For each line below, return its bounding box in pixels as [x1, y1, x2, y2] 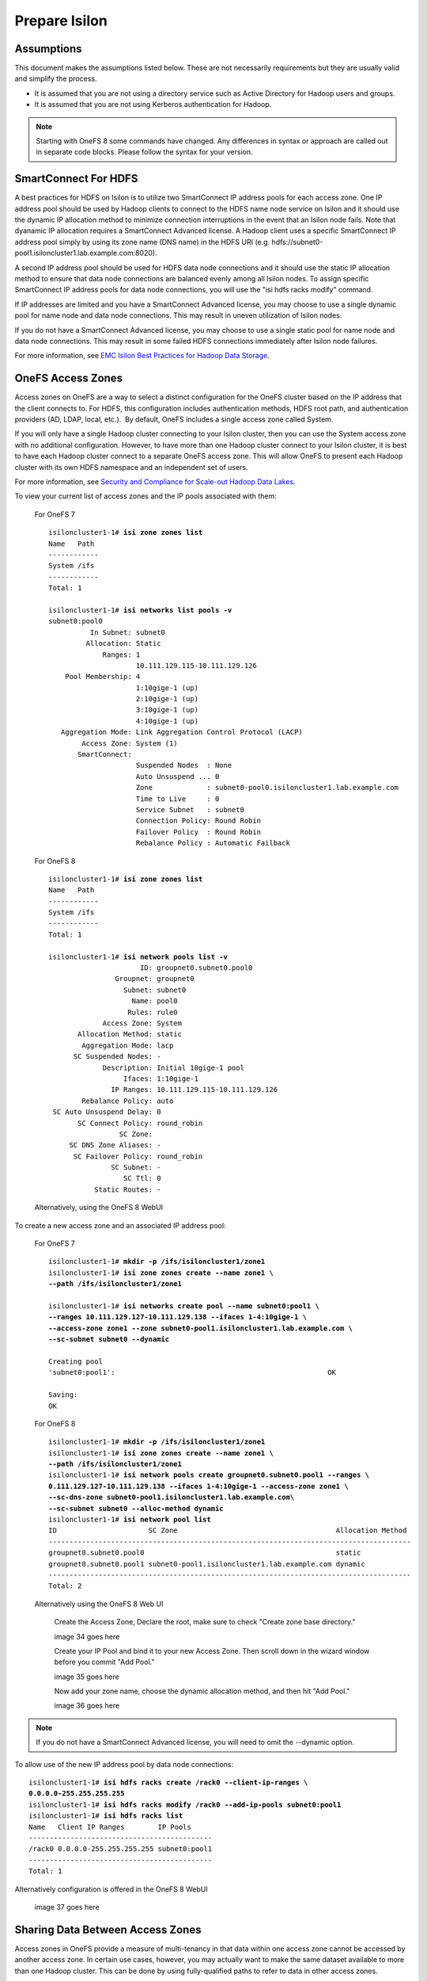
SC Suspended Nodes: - [73, 1052, 161, 1061]
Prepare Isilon [14, 12, 108, 29]
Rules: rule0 [127, 1007, 178, 1017]
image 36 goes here [54, 1700, 120, 1711]
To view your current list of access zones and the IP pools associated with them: [14, 491, 277, 501]
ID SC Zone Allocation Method [48, 1526, 407, 1535]
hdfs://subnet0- [271, 237, 323, 246]
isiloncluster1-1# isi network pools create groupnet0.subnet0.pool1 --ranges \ [48, 1471, 370, 1479]
